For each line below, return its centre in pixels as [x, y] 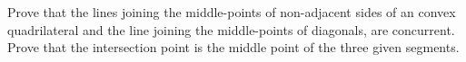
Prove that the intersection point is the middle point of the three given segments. [233, 47]
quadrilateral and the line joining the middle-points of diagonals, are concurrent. [231, 29]
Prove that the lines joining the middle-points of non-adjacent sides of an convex [232, 12]
